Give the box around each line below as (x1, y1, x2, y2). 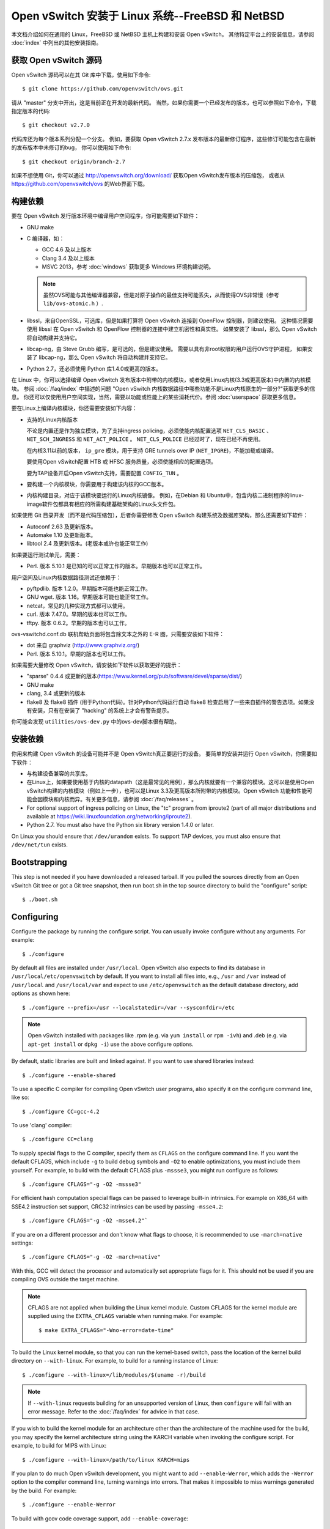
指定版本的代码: (11, 108, 51, 115)
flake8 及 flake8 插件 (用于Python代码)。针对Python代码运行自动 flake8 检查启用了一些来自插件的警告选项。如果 (26, 698, 309, 706)
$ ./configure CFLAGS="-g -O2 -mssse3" (22, 1181, 142, 1188)
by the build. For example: (11, 1487, 77, 1494)
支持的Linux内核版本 (26, 416, 78, 423)
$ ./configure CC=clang (22, 1136, 94, 1143)
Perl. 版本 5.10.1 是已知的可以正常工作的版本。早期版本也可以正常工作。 (26, 563, 206, 570)
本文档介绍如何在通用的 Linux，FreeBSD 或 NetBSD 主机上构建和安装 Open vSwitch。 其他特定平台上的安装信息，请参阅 (11, 31, 315, 38)
